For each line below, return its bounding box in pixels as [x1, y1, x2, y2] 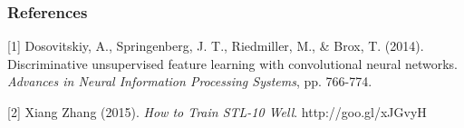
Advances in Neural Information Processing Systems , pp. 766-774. [7, 72, 372, 91]
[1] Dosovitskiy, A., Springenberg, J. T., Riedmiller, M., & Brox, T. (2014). [7, 36, 424, 55]
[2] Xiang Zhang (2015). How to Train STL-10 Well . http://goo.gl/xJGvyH [7, 103, 427, 121]
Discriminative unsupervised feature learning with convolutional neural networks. [7, 54, 459, 73]
